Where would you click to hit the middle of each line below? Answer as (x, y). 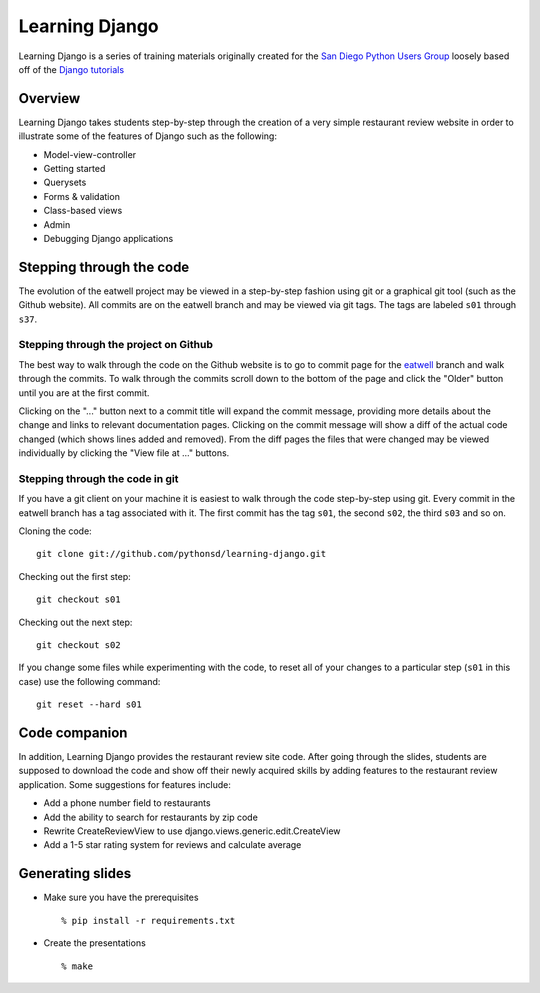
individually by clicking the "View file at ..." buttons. (124, 453)
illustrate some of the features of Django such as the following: (147, 136)
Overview (49, 98)
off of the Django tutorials (71, 69)
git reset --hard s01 (89, 704)
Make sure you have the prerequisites (121, 897)
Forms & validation (81, 196)
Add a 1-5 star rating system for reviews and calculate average (172, 845)
